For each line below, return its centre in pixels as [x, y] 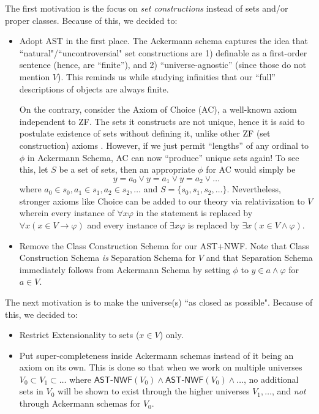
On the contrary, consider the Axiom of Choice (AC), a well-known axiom [158, 109]
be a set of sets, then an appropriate [127, 169]
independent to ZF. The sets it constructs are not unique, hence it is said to [162, 121]
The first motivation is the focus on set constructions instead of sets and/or [147, 8]
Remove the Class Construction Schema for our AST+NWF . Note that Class [164, 245]
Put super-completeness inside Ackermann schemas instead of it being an [156, 355]
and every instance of [127, 224]
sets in [31, 391]
